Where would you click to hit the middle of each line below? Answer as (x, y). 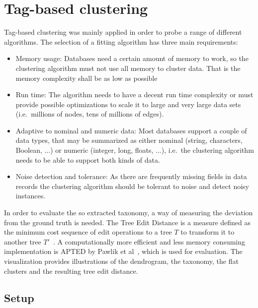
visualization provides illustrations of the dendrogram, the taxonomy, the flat (121, 261)
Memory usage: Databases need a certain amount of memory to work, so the (132, 58)
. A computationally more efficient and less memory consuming (149, 241)
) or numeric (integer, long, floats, (102, 150)
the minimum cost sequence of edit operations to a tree (88, 232)
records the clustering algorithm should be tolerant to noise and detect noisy (132, 186)
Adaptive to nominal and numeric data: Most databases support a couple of (131, 130)
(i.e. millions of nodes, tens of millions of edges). (90, 114)
